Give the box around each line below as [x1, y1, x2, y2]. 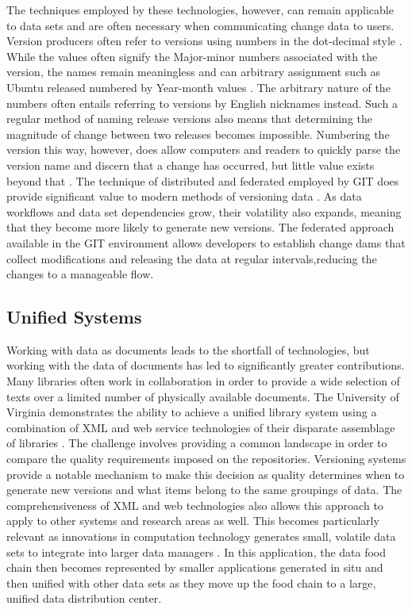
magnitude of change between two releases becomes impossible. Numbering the [6, 125, 390, 142]
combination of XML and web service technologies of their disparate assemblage [6, 419, 395, 435]
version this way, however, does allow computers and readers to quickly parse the [6, 141, 401, 158]
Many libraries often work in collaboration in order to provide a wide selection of [6, 373, 400, 389]
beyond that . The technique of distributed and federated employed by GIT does [6, 172, 399, 189]
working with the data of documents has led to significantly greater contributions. [6, 357, 405, 373]
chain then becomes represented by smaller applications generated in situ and [6, 559, 383, 576]
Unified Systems [6, 304, 142, 329]
